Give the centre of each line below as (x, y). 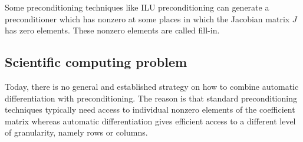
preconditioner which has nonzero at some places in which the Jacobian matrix (147, 18)
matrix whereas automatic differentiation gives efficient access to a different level (150, 121)
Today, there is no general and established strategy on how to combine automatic (152, 86)
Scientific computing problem (96, 62)
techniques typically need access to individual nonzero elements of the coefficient (150, 109)
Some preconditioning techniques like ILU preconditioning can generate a (137, 7)
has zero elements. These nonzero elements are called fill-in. (112, 30)
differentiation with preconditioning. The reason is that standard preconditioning (151, 98)
